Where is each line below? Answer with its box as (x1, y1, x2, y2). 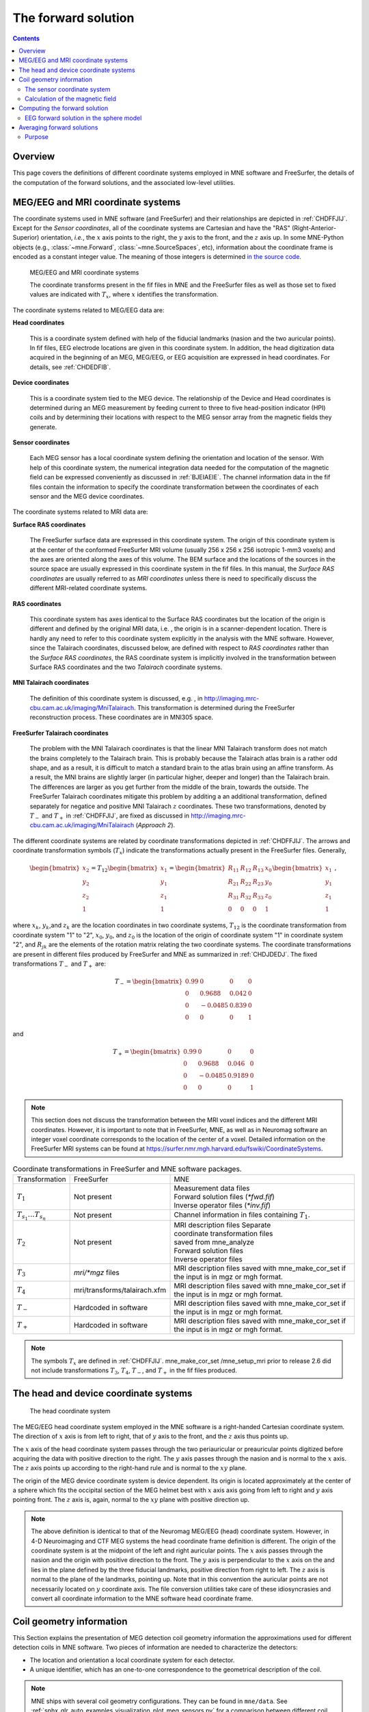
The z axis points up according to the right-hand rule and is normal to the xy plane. (12, 1464, 247, 1472)
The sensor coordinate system (25, 85, 111, 93)
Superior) (12, 234, 40, 242)
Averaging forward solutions (18, 123, 98, 131)
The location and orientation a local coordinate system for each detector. (29, 1656, 235, 1664)
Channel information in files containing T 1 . (174, 1210, 310, 1221)
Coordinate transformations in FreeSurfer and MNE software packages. (12, 1164, 242, 1174)
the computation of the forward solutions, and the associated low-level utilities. (12, 178, 236, 186)
